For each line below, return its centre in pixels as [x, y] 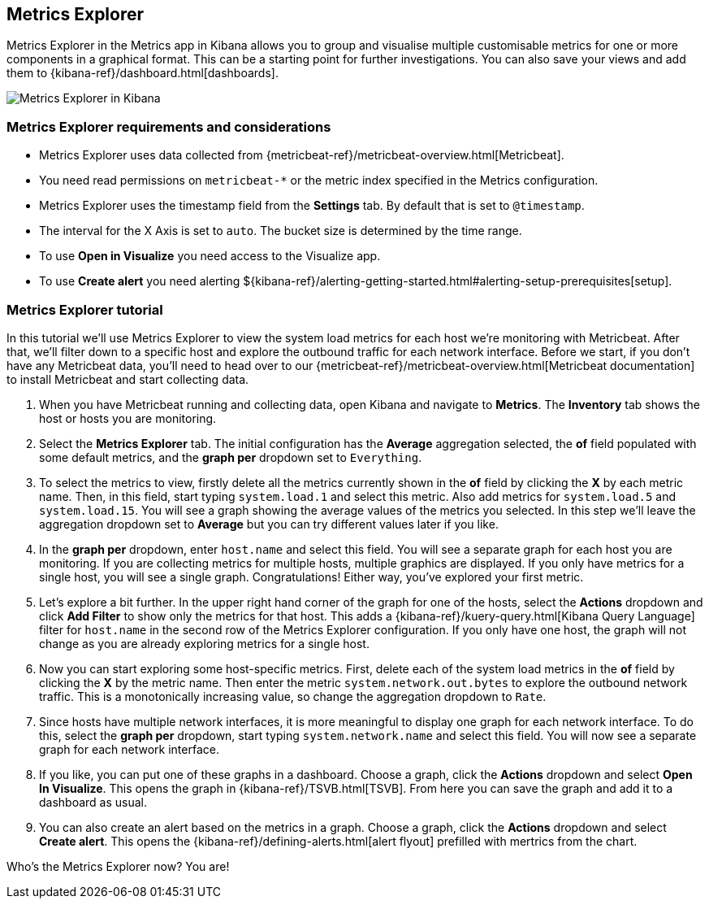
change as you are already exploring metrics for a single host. [204, 643]
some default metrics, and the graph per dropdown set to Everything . [231, 457]
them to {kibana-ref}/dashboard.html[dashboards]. [143, 73]
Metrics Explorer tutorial [85, 309]
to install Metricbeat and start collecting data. [128, 379]
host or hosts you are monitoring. [128, 418]
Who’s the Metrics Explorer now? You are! [118, 866]
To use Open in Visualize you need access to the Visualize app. [210, 256]
